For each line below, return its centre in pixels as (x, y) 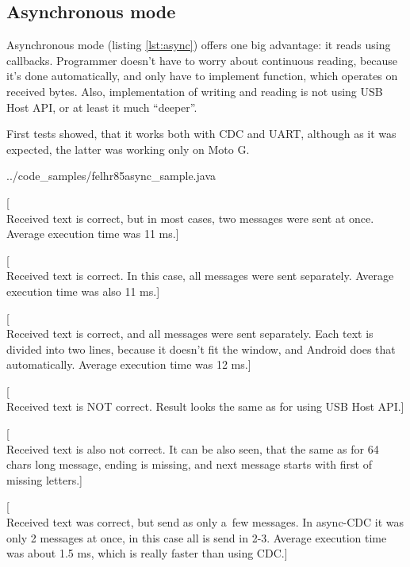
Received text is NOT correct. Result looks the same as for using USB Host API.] (205, 406)
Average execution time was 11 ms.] (93, 234)
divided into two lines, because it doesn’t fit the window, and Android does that (201, 349)
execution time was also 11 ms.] (83, 291)
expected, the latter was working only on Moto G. (128, 149)
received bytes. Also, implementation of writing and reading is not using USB (195, 91)
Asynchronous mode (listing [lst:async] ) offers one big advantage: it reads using (199, 45)
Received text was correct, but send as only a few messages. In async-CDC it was (205, 522)
